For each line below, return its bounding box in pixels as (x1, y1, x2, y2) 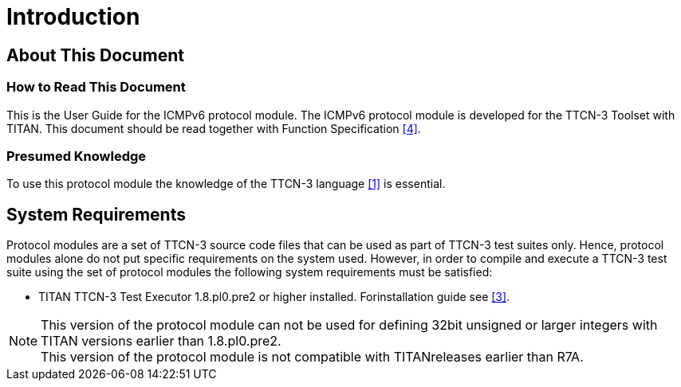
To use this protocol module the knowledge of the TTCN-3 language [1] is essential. (6, 177, 446, 191)
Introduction (6, 3, 140, 30)
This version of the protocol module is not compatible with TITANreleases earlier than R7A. (41, 349, 584, 365)
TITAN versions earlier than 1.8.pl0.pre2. (41, 333, 281, 350)
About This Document (6, 45, 184, 65)
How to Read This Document (6, 79, 186, 96)
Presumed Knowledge (6, 147, 147, 164)
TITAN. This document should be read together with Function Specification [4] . (6, 121, 421, 135)
